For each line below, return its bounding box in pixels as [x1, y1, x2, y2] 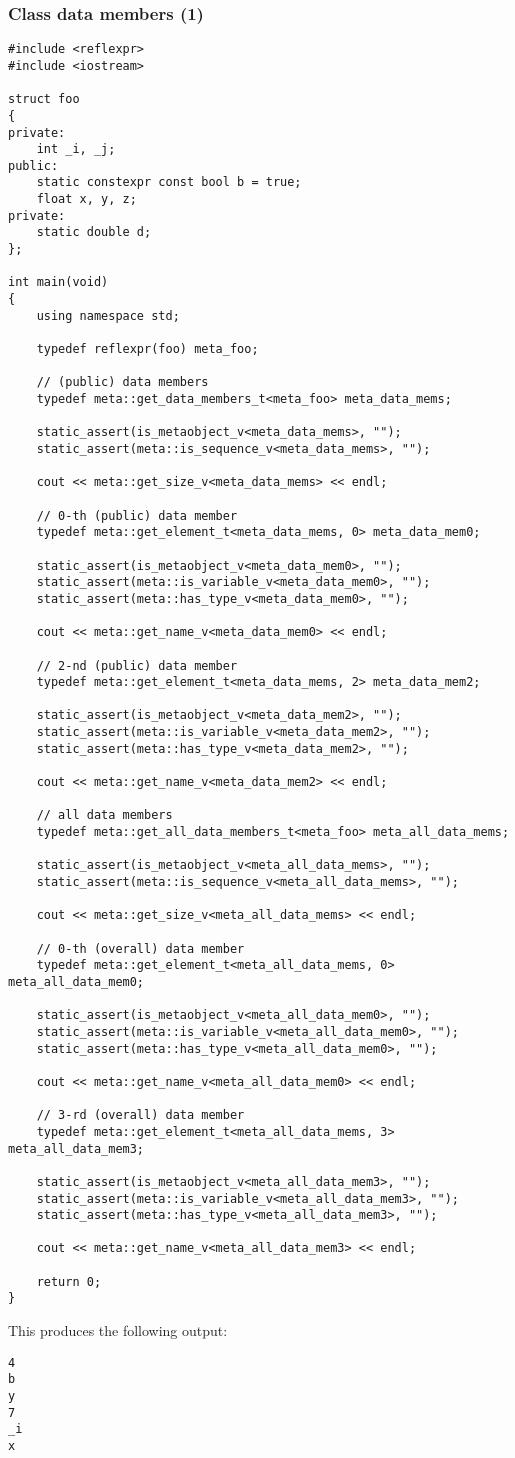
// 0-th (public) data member [36, 508, 238, 523]
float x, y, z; [36, 192, 137, 207]
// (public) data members [36, 375, 209, 390]
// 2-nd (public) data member [36, 658, 238, 673]
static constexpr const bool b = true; [36, 175, 302, 190]
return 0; [36, 1274, 102, 1289]
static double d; [36, 225, 152, 240]
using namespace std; [36, 308, 180, 323]
